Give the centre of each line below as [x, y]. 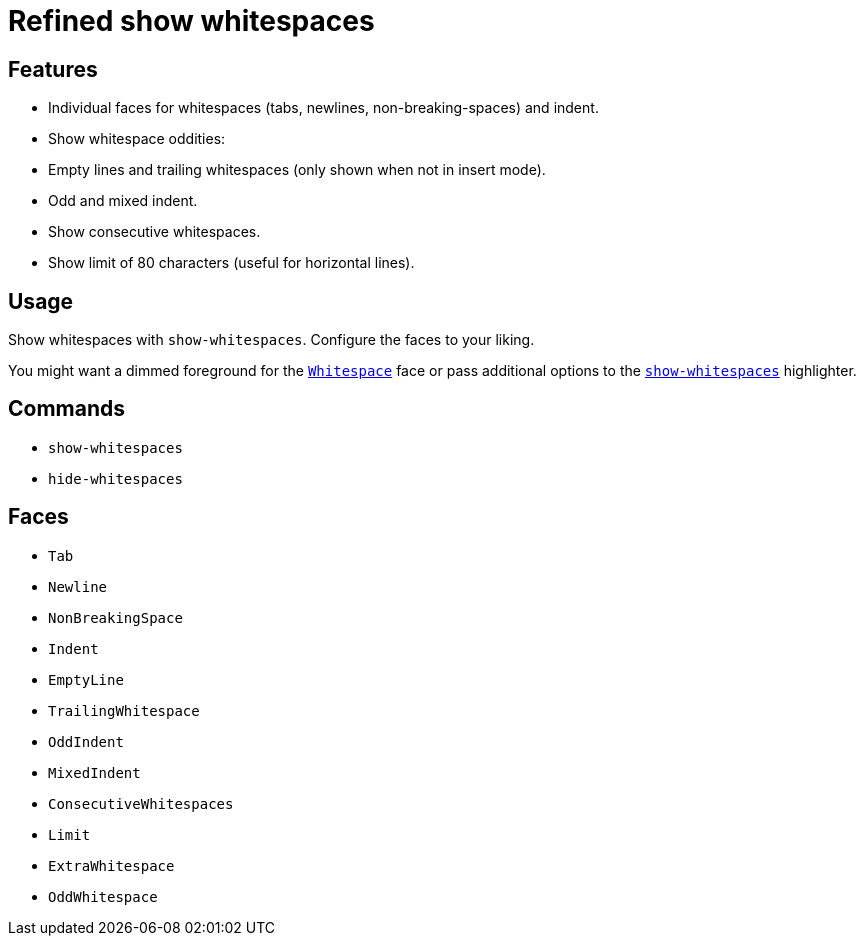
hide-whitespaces [115, 478]
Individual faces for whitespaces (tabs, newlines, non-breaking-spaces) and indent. [323, 108]
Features [53, 69]
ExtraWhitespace [111, 865]
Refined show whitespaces [191, 21]
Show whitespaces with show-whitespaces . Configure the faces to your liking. [271, 340]
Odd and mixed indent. [123, 201]
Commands [67, 409]
